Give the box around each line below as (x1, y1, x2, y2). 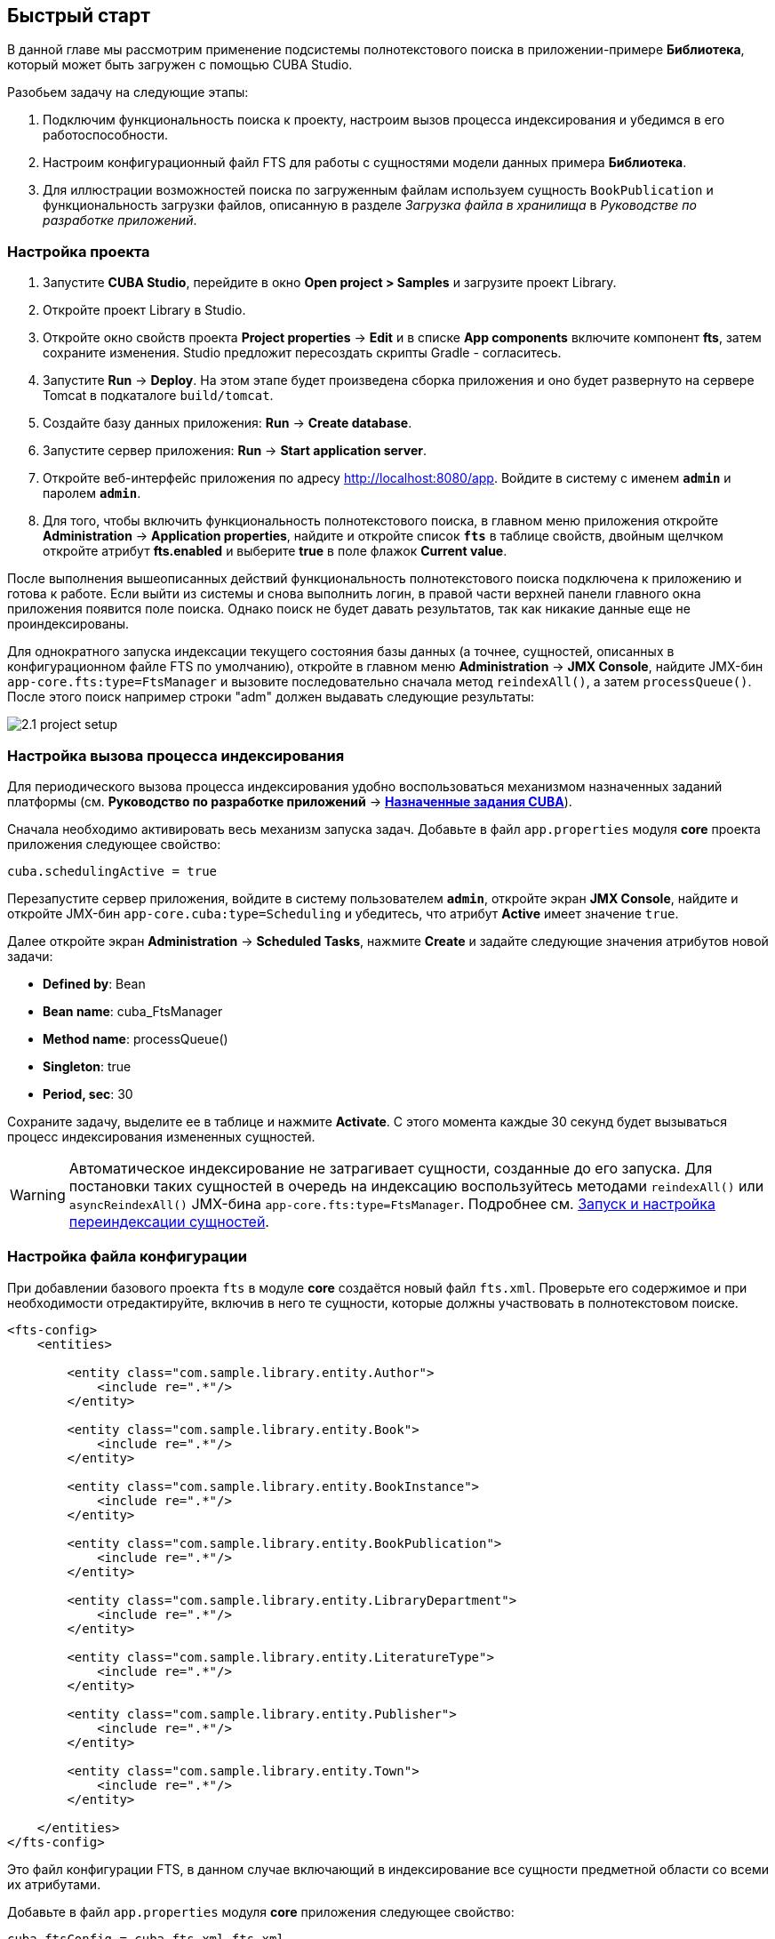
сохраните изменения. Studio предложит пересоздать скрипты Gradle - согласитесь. (43, 345, 562, 361)
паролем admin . (43, 485, 141, 501)
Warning (10, 1185, 66, 1204)
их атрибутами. (7, 1876, 101, 1892)
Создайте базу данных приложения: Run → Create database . (43, 415, 412, 431)
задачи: (7, 948, 53, 964)
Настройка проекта (7, 242, 150, 260)
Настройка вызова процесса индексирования (7, 746, 345, 765)
